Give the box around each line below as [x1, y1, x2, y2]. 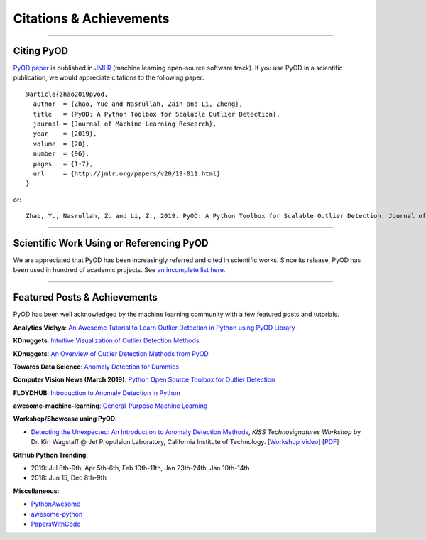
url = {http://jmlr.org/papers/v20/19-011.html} [33, 169, 221, 178]
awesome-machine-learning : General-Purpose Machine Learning [13, 401, 208, 410]
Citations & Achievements [13, 11, 170, 26]
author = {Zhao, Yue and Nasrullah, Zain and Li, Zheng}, [33, 100, 243, 108]
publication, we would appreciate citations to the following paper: [13, 73, 204, 82]
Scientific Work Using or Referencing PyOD [13, 237, 209, 249]
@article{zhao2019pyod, [26, 90, 109, 98]
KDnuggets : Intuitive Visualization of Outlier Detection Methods [13, 336, 200, 345]
